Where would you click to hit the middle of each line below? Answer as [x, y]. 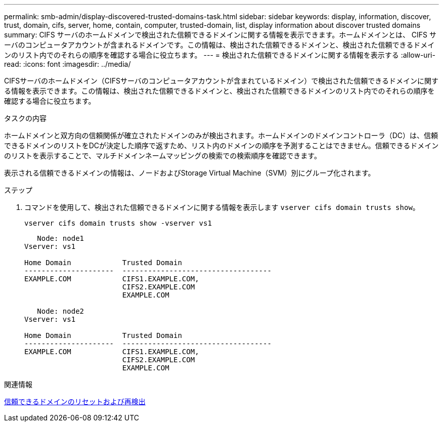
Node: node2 [61, 311]
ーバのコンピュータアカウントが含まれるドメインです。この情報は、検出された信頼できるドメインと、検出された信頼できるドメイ [219, 45]
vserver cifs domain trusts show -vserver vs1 [118, 223]
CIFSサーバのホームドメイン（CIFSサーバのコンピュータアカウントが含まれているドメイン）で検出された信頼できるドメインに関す [221, 81]
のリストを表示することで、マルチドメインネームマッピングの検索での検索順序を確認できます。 [163, 156]
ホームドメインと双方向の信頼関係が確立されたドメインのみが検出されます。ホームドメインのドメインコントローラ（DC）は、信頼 [221, 135]
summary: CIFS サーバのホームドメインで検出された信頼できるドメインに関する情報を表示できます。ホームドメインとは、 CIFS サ [220, 35]
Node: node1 [61, 238]
